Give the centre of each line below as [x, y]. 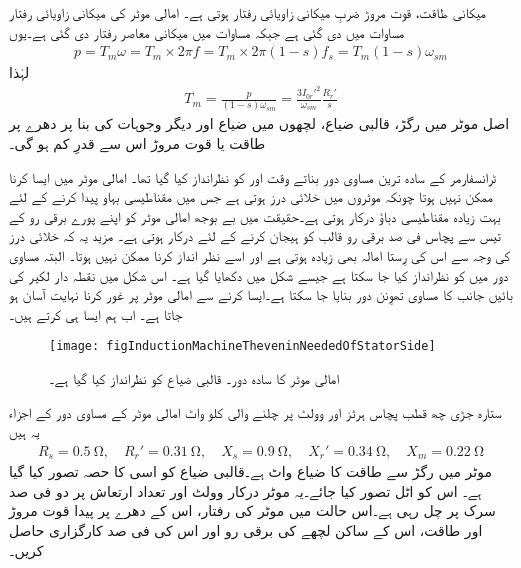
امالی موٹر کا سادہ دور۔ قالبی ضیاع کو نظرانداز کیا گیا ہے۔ [194, 378]
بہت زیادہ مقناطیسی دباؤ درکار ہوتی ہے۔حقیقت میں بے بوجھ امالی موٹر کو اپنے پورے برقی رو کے [255, 215]
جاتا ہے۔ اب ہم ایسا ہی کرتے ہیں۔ [96, 313]
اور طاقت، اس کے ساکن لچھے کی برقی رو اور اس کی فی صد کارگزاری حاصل [246, 530]
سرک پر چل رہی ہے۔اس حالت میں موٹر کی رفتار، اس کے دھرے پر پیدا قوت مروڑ [252, 510]
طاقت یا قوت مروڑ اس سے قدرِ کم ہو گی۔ [137, 143]
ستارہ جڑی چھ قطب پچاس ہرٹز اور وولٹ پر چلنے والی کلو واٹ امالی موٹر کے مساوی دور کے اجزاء [255, 411]
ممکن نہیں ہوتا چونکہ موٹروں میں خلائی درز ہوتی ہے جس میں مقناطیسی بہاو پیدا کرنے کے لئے [251, 196]
